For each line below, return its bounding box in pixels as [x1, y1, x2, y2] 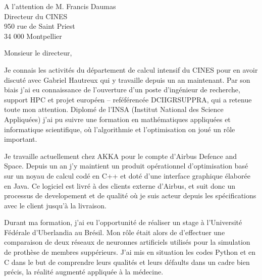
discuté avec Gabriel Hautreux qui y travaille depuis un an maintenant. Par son [4, 74, 250, 85]
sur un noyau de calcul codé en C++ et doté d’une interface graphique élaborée [4, 170, 250, 181]
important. [4, 134, 37, 144]
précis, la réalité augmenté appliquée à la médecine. [4, 266, 164, 277]
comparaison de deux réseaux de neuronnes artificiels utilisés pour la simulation [4, 237, 250, 247]
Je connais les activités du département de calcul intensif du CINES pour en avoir [4, 64, 258, 75]
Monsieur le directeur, [4, 47, 72, 58]
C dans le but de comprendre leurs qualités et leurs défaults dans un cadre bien [4, 256, 250, 267]
